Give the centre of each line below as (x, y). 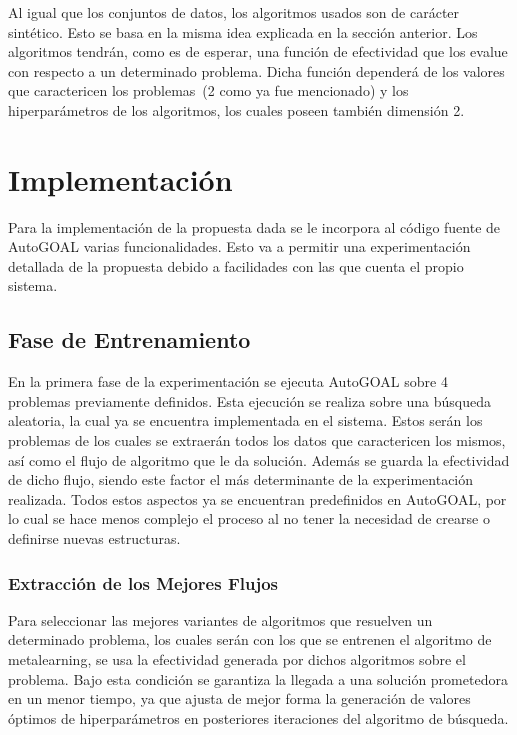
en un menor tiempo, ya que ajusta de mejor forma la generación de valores (239, 698)
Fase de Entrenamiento (129, 339)
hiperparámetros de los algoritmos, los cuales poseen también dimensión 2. (236, 109)
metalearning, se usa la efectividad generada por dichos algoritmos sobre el (237, 659)
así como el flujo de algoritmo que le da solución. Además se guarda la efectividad (259, 459)
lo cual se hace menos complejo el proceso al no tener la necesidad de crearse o (249, 518)
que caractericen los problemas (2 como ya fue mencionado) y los (208, 90)
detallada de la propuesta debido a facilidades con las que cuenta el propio (236, 265)
